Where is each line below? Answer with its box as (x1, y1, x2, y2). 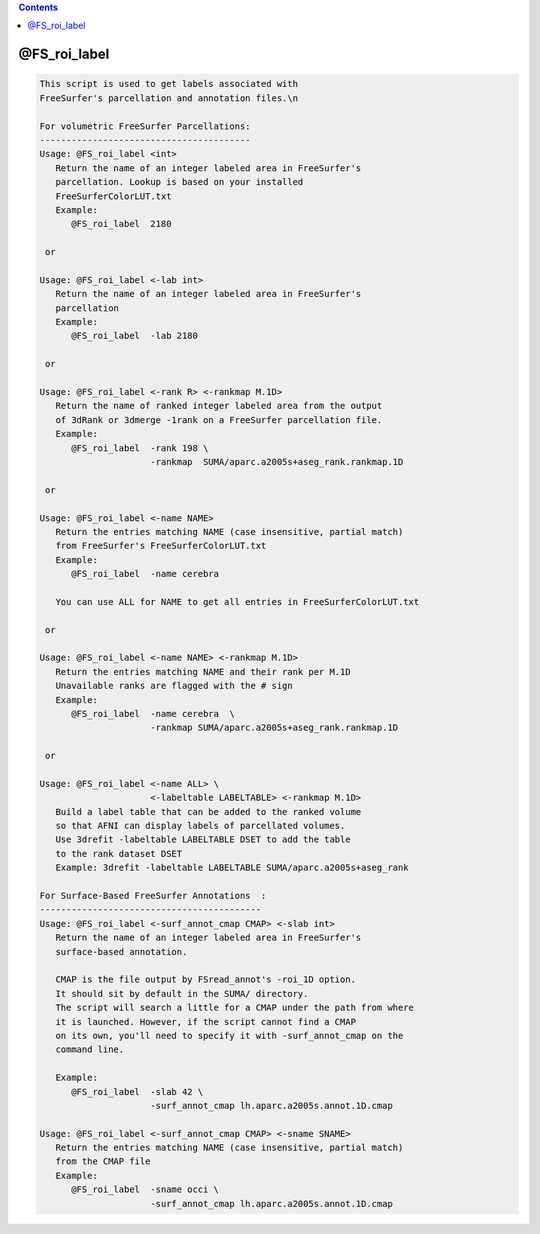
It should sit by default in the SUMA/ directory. (55, 988, 309, 999)
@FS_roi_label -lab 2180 (71, 330, 199, 342)
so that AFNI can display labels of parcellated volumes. (55, 820, 346, 832)
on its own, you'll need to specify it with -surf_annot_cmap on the (55, 1030, 404, 1041)
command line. (55, 1044, 125, 1055)
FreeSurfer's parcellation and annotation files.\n (39, 92, 299, 104)
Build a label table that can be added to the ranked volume (55, 806, 362, 817)
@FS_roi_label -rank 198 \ (71, 442, 209, 454)
